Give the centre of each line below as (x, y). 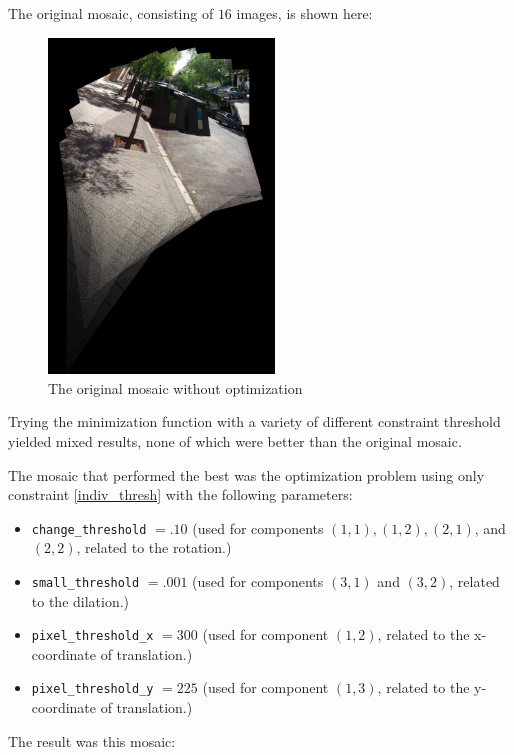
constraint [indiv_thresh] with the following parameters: (180, 494)
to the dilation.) (80, 600)
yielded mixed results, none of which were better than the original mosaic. (235, 440)
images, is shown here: (304, 13)
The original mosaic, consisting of (111, 13)
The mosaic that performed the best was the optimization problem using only (246, 474)
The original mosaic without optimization (175, 387)
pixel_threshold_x (92, 636)
